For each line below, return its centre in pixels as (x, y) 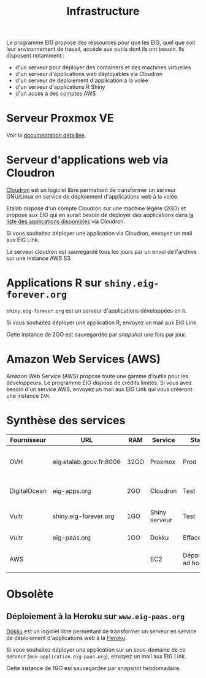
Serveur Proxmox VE (60, 118)
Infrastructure (103, 11)
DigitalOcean (28, 490)
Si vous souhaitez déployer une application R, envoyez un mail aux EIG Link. (102, 322)
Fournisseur (28, 440)
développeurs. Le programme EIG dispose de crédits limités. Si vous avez (99, 383)
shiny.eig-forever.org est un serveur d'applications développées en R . (97, 310)
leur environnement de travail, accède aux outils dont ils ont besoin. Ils (95, 49)
